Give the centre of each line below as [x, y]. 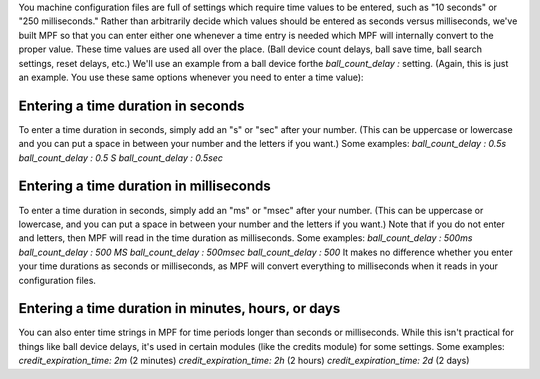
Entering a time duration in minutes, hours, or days [179, 308]
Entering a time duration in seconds [131, 105]
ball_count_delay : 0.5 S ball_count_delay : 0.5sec [121, 157]
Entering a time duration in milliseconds [144, 186]
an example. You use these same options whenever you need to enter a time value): [191, 77]
